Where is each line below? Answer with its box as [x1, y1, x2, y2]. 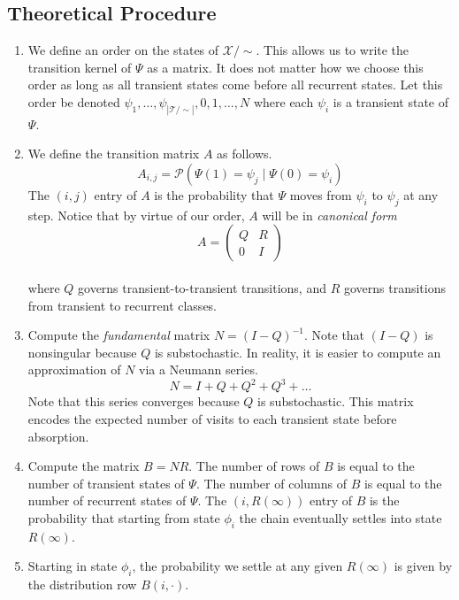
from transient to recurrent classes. [27, 296, 218, 314]
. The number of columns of [195, 473, 347, 492]
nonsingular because [27, 342, 137, 361]
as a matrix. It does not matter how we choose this [147, 58, 424, 76]
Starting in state [27, 557, 118, 575]
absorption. [27, 427, 89, 445]
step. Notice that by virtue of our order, [27, 205, 245, 224]
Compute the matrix [27, 457, 140, 475]
